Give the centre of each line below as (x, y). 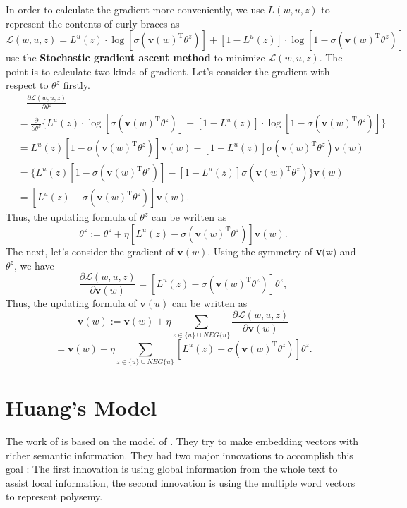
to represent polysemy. (54, 496)
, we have (34, 265)
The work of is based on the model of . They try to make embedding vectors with (182, 441)
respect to (27, 85)
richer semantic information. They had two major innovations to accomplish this (180, 455)
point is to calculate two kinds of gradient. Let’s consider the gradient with (168, 71)
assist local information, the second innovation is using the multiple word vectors (181, 482)
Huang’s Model (81, 407)
